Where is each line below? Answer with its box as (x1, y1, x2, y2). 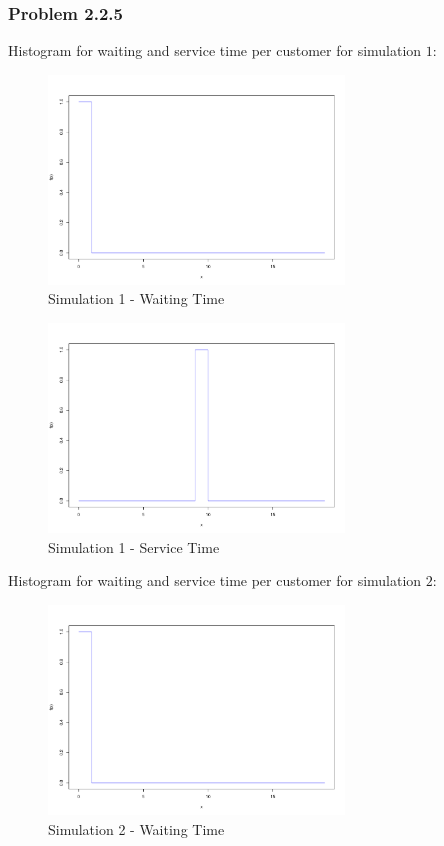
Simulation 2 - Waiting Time (48, 818, 225, 839)
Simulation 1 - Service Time (48, 536, 220, 557)
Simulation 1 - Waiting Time (48, 288, 225, 309)
